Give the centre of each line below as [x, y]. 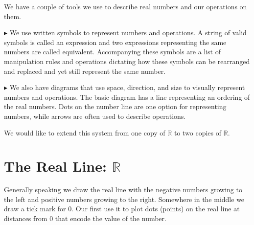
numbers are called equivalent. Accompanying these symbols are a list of [113, 52]
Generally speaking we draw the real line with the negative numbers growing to [123, 190]
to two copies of [198, 132]
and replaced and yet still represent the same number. [85, 71]
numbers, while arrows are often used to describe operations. [95, 116]
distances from [26, 218]
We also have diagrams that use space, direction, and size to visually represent [127, 87]
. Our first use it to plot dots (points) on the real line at [156, 209]
